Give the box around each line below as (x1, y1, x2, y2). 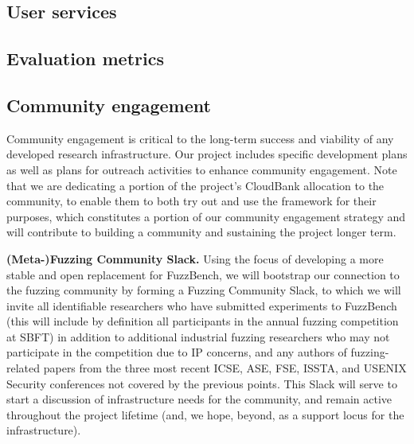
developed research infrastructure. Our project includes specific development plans (6, 146, 408, 162)
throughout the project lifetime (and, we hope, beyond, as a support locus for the (6, 406, 404, 423)
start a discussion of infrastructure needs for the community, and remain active (6, 391, 393, 407)
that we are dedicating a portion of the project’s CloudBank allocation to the (6, 177, 385, 193)
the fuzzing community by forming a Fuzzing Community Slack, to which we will (6, 282, 401, 298)
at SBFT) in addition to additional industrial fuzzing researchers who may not (6, 328, 390, 345)
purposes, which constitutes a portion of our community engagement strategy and (6, 208, 406, 224)
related (6, 360, 41, 376)
